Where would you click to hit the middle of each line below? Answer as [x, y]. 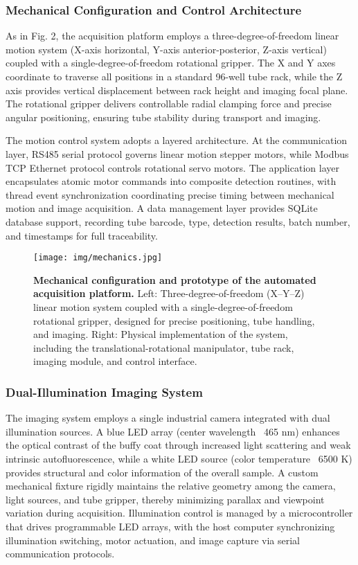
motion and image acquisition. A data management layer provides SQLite [162, 208]
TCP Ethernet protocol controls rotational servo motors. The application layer [172, 167]
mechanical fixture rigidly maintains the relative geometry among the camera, [171, 486]
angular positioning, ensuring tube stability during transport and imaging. [163, 117]
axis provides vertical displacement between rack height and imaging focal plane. [177, 90]
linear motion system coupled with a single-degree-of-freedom [163, 306]
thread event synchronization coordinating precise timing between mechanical [170, 194]
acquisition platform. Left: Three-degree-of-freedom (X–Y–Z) [169, 293]
